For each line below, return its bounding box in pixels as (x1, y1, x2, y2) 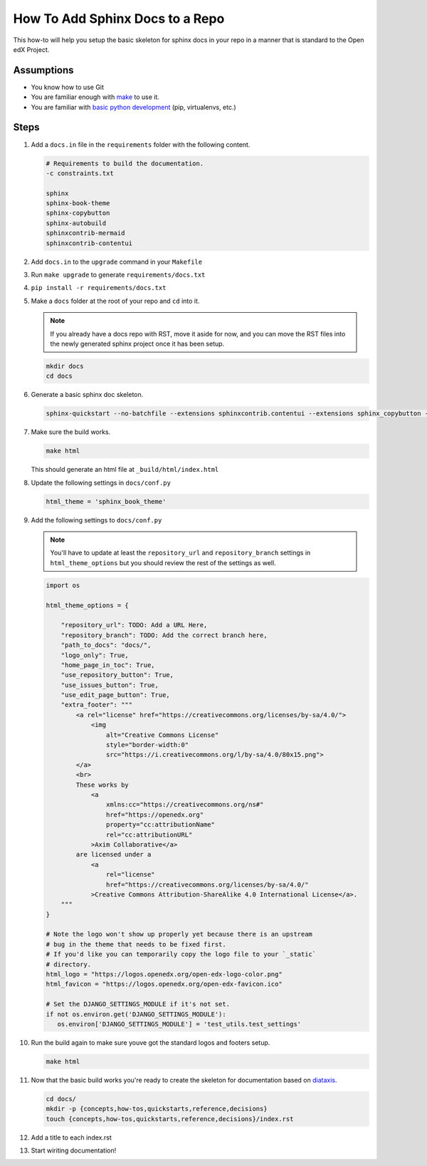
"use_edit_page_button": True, (60, 691, 170, 699)
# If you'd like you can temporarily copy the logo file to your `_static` (46, 950, 317, 959)
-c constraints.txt (46, 169, 114, 177)
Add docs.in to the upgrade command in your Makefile (31, 257, 203, 266)
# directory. (46, 960, 92, 969)
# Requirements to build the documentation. (46, 159, 204, 167)
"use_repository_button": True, (60, 671, 174, 679)
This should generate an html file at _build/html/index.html (31, 465, 219, 474)
